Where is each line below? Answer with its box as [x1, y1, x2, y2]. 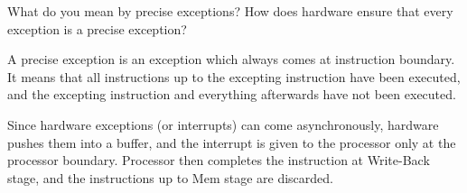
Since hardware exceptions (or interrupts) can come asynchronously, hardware [7, 115, 439, 133]
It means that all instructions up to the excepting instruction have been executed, [7, 67, 461, 86]
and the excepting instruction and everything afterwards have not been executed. [7, 85, 456, 104]
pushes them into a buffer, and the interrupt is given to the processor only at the [7, 133, 456, 152]
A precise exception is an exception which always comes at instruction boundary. [7, 50, 455, 69]
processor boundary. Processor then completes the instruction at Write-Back [7, 151, 430, 170]
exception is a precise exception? [7, 19, 187, 38]
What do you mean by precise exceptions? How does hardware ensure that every [7, 2, 453, 20]
